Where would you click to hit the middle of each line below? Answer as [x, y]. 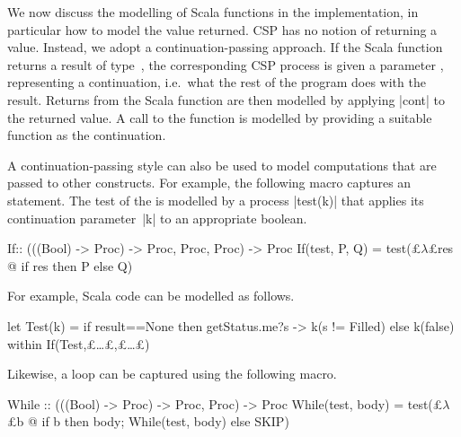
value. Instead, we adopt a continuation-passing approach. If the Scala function [225, 47]
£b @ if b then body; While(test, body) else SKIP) [148, 421]
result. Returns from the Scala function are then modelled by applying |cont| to [226, 99]
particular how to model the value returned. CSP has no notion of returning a [222, 29]
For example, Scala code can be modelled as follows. [151, 296]
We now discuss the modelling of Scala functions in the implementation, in [213, 12]
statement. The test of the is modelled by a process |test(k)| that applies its [216, 200]
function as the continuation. [87, 135]
